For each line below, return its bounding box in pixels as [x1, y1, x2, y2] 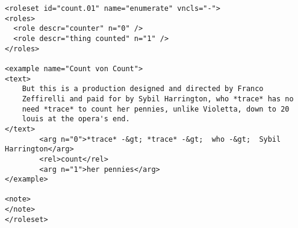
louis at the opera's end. [22, 115, 130, 124]
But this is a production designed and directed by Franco [22, 84, 264, 93]
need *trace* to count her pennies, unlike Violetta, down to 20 [22, 104, 290, 113]
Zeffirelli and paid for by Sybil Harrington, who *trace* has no [22, 94, 294, 103]
